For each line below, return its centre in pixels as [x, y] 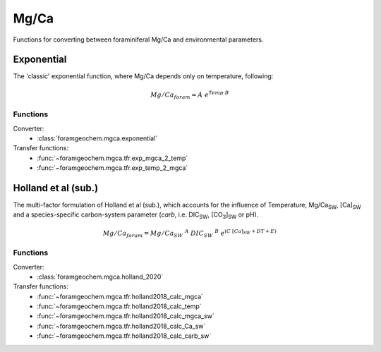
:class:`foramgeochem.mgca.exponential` [97, 138]
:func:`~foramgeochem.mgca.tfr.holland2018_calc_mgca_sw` [126, 316]
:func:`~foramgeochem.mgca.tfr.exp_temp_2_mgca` [113, 168]
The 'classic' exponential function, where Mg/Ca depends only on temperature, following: [143, 76]
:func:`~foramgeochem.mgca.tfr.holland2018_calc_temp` [119, 306]
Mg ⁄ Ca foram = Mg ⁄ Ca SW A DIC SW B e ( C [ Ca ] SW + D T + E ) [189, 233]
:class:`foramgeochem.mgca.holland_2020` [100, 277]
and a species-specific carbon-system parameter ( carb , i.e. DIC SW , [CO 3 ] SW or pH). [136, 216]
